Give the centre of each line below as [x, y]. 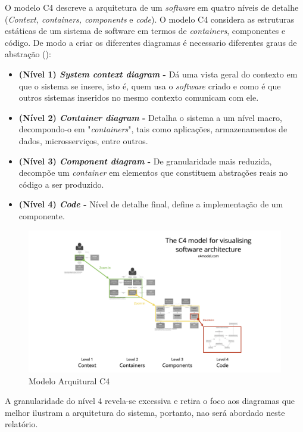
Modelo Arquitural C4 [69, 380]
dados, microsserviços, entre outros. [83, 140]
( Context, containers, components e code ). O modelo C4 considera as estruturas [150, 19]
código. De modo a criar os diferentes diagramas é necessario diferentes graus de [151, 42]
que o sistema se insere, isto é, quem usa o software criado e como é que [150, 86]
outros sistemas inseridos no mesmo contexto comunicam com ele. [139, 97]
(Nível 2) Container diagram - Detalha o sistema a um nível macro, [150, 117]
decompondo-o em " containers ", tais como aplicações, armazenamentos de [153, 129]
